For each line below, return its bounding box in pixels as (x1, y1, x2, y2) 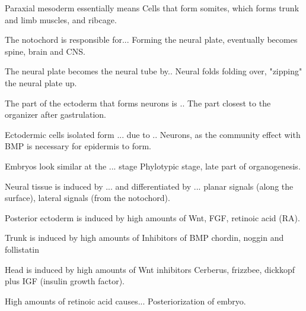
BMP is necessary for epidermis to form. (5, 140, 152, 152)
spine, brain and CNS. (5, 45, 85, 57)
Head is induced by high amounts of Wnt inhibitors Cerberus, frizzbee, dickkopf (5, 263, 295, 275)
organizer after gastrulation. (5, 108, 106, 121)
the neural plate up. (5, 76, 77, 89)
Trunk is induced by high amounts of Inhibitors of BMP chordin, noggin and (5, 231, 284, 244)
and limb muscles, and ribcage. (5, 13, 117, 26)
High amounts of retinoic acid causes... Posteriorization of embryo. (5, 294, 246, 307)
